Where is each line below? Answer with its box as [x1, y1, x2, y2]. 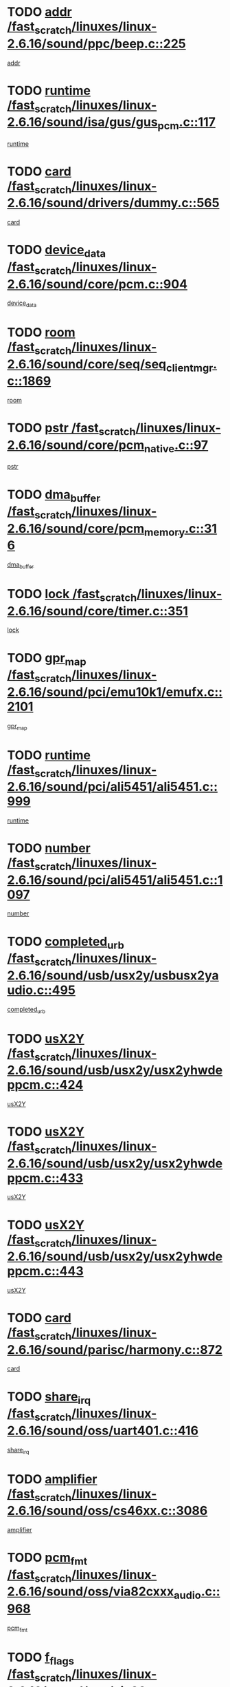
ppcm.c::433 [7, 1170, 84, 1186]
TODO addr [7, 4, 72, 20]
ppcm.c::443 [7, 1264, 84, 1279]
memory [143, 525, 185, 539]
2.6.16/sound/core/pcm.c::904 [7, 276, 187, 292]
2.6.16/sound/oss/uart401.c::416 [7, 1423, 199, 1439]
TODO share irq [7, 1388, 91, 1407]
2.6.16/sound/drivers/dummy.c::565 [7, 195, 220, 211]
